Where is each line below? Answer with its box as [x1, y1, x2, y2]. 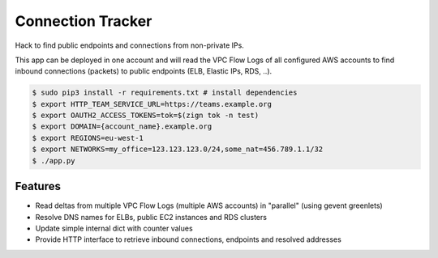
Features [15, 180, 61, 193]
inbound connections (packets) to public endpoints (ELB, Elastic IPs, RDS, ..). [15, 66, 273, 76]
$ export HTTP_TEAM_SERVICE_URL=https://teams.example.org [32, 99, 272, 108]
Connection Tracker [15, 12, 152, 30]
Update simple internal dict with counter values [35, 223, 194, 233]
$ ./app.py [32, 156, 75, 165]
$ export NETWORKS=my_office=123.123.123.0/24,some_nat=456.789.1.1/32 [32, 145, 324, 154]
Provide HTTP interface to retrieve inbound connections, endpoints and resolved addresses [35, 235, 342, 244]
